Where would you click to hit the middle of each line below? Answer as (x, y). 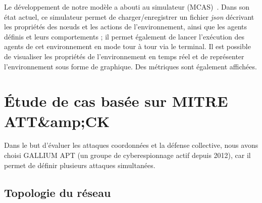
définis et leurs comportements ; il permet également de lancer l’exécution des (124, 36)
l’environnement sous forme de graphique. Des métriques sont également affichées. (130, 66)
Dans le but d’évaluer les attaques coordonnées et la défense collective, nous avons (131, 145)
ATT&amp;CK (57, 121)
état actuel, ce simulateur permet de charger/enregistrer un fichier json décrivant (129, 16)
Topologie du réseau (58, 192)
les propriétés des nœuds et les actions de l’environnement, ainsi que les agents (126, 27)
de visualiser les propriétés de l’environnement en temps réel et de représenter (124, 56)
